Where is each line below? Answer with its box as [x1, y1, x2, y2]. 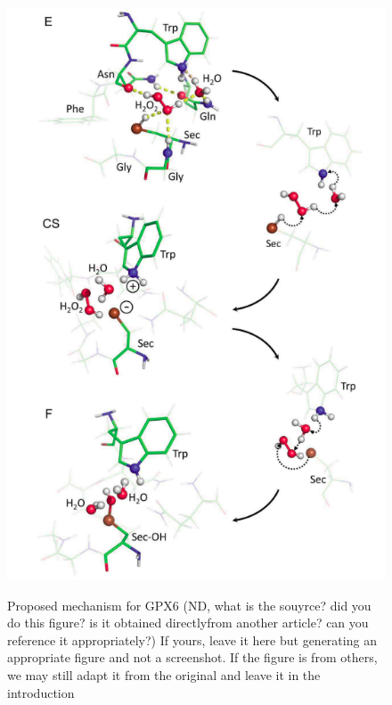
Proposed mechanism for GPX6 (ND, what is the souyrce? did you [7, 595, 372, 614]
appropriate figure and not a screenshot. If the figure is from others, [7, 648, 378, 667]
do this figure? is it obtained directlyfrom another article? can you [7, 613, 369, 632]
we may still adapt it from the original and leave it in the [7, 666, 321, 684]
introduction [7, 683, 75, 701]
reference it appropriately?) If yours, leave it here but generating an [7, 630, 377, 649]
